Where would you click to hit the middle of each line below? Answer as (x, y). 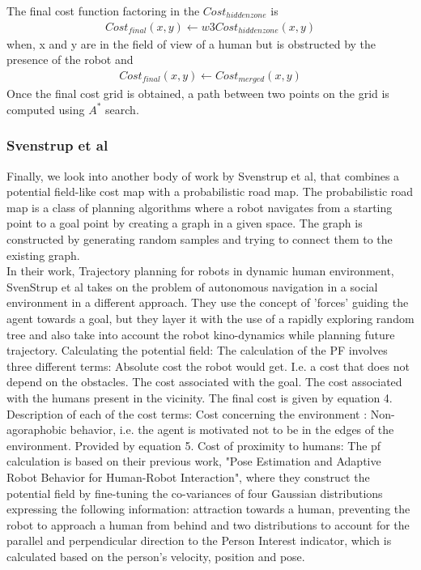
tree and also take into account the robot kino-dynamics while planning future (201, 334)
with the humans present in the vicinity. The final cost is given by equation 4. (200, 398)
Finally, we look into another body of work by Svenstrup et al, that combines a (203, 175)
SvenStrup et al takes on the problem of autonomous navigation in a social (192, 286)
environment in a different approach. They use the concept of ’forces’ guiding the (208, 302)
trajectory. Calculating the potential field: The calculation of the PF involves (197, 350)
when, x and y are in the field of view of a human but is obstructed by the (191, 43)
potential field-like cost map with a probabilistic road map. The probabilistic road (210, 191)
